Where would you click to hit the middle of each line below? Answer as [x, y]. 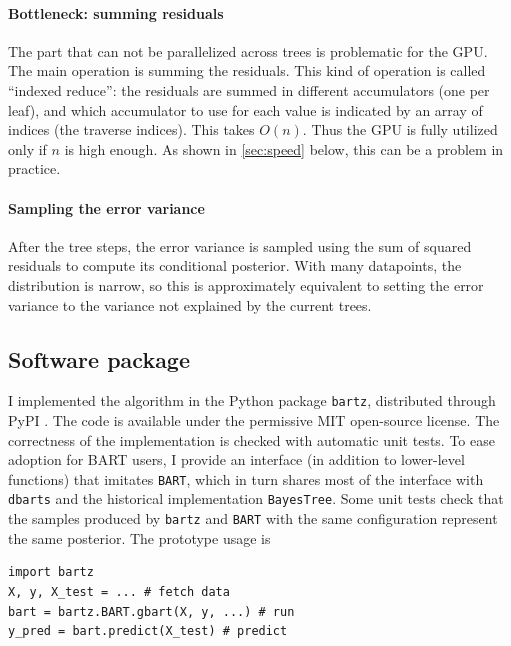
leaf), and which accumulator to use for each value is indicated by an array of [245, 109]
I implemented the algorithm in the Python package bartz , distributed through [252, 400]
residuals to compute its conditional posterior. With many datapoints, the [235, 265]
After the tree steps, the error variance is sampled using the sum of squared [240, 245]
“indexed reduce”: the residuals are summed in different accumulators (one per [249, 89]
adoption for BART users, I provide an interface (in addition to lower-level [236, 459]
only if [27, 148]
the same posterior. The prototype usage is [139, 537]
